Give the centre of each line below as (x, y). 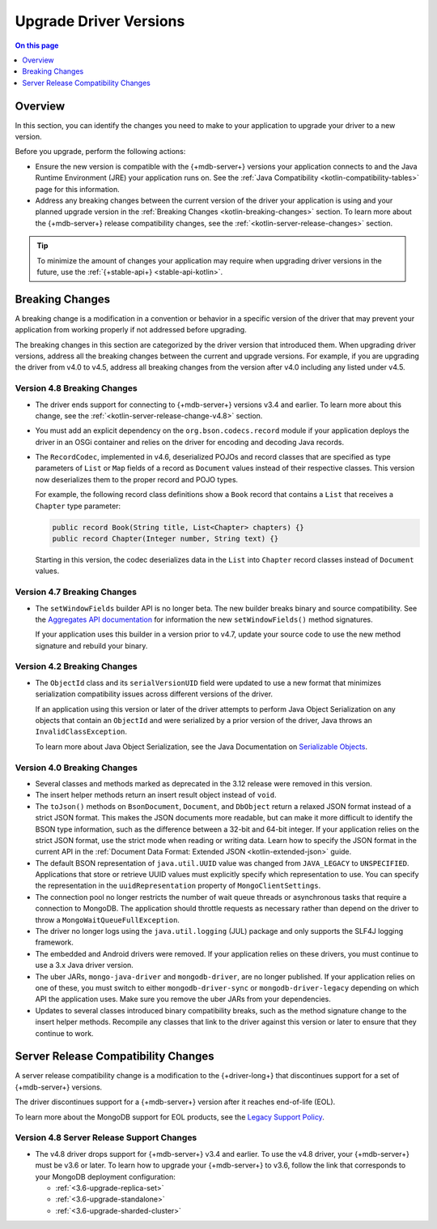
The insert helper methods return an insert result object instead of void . (156, 795)
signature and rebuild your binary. (91, 645)
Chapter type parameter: (78, 506)
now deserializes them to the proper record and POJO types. (137, 479)
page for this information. (78, 189)
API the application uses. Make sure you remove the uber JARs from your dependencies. (183, 999)
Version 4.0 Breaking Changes (76, 768)
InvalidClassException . (81, 732)
